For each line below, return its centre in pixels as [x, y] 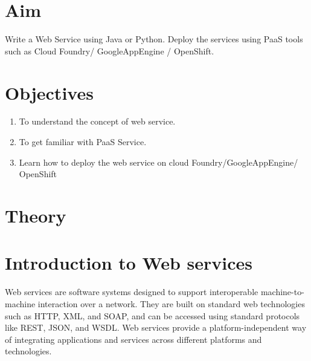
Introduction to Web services [129, 263]
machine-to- [282, 292]
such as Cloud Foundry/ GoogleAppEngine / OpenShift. [110, 50]
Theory [36, 215]
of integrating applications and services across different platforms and [133, 339]
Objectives [49, 92]
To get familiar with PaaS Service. [83, 142]
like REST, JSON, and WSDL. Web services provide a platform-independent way [156, 327]
